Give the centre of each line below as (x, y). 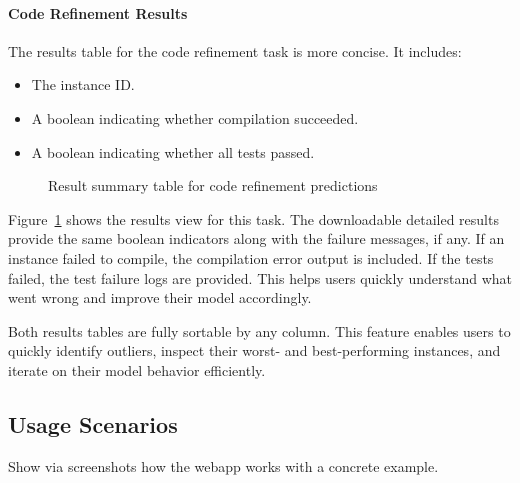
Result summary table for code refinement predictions (213, 185)
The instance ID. (83, 84)
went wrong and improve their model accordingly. (160, 297)
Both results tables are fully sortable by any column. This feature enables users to (259, 330)
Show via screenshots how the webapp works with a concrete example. (223, 465)
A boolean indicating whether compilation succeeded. (195, 117)
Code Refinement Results (98, 12)
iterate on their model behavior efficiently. (137, 369)
